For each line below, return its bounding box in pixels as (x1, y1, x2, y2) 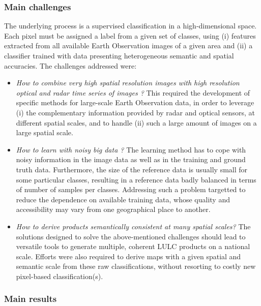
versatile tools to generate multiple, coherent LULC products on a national (16, 241, 250, 252)
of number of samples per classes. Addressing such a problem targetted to (16, 184, 246, 195)
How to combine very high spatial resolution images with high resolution (16, 77, 240, 88)
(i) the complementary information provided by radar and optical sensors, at (16, 107, 255, 117)
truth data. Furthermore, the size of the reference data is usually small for (16, 164, 248, 174)
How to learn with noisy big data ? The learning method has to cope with (16, 144, 246, 155)
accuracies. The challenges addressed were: (4, 60, 137, 71)
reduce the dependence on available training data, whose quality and (16, 194, 230, 204)
